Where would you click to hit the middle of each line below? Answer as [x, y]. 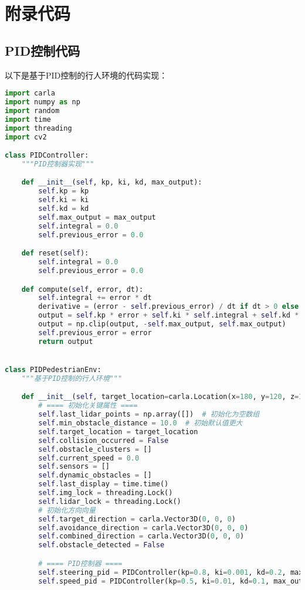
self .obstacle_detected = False [101, 545]
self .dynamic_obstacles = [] [95, 475]
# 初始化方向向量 [67, 510]
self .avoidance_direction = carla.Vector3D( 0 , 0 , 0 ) [143, 528]
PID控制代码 [43, 50]
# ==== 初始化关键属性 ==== [88, 406]
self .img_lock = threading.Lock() [106, 493]
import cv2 [26, 137]
